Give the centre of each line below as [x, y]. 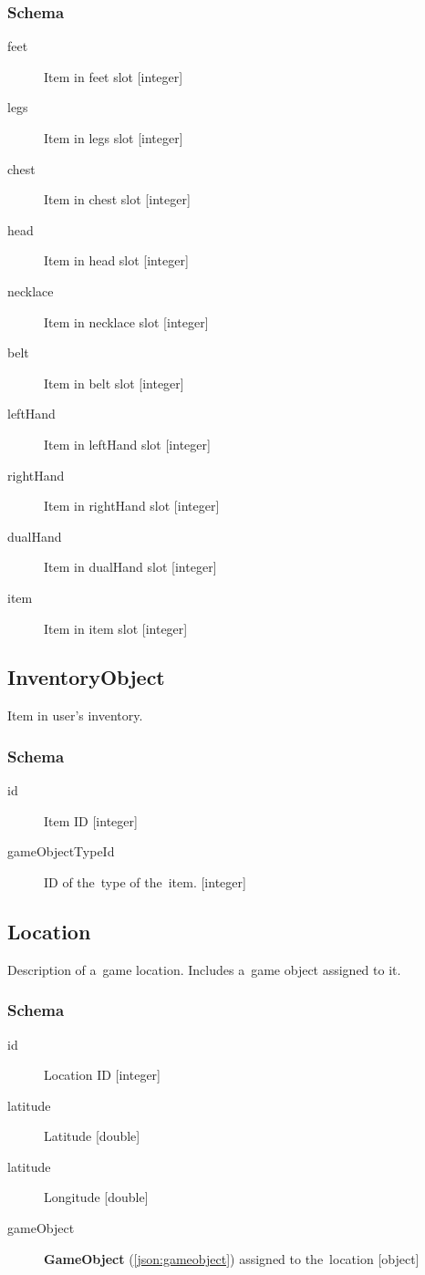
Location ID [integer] [102, 1075]
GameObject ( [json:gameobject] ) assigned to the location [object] [232, 1258]
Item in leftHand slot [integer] [127, 444]
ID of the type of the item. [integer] [145, 881]
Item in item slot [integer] [116, 628]
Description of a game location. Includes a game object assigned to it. [204, 969]
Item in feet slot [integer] [114, 76]
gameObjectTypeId [61, 851]
